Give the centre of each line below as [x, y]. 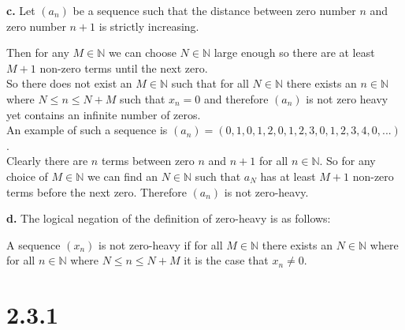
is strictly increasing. [149, 26]
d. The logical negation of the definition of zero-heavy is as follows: [169, 218]
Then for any [38, 52]
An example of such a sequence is [87, 130]
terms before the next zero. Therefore [97, 191]
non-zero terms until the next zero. [124, 67]
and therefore [236, 98]
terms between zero [148, 161]
